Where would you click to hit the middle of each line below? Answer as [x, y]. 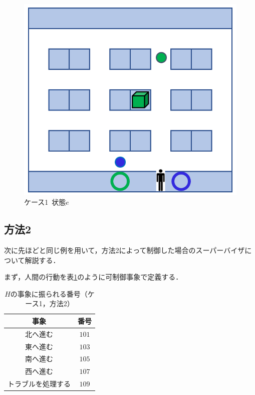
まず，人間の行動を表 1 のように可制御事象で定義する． [93, 277]
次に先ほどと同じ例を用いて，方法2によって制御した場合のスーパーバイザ [124, 250]
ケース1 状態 [45, 202]
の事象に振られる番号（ [49, 293]
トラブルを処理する [39, 384]
